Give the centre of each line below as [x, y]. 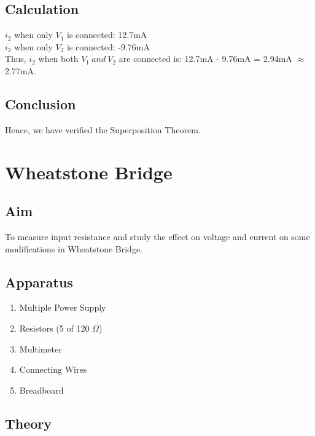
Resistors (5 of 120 [54, 328]
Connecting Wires [53, 369]
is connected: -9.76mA [109, 46]
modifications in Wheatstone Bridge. [74, 248]
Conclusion [41, 103]
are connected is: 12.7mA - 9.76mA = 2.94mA [205, 59]
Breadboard [41, 390]
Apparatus [39, 282]
